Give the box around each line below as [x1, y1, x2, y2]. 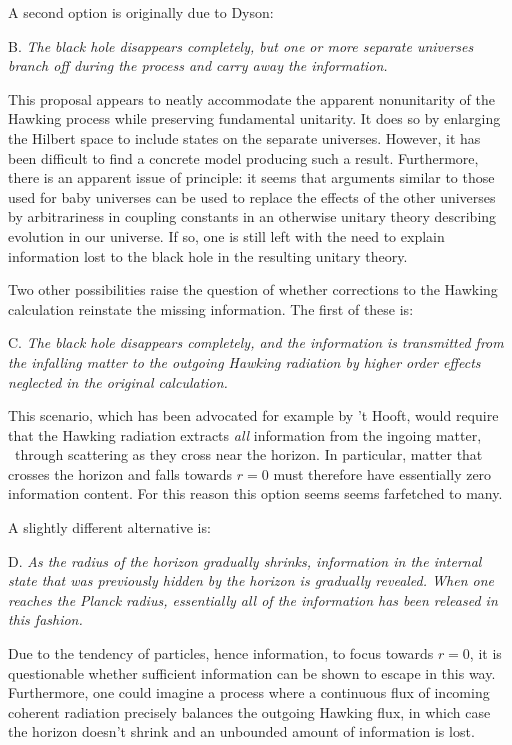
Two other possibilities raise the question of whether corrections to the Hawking [8, 279, 498, 300]
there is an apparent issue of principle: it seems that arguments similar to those [8, 167, 495, 188]
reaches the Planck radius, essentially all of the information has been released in [8, 589, 498, 610]
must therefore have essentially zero [273, 463, 492, 484]
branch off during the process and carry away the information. [8, 55, 388, 76]
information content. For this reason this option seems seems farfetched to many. [8, 483, 503, 504]
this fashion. [8, 609, 83, 630]
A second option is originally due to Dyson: [8, 2, 274, 22]
